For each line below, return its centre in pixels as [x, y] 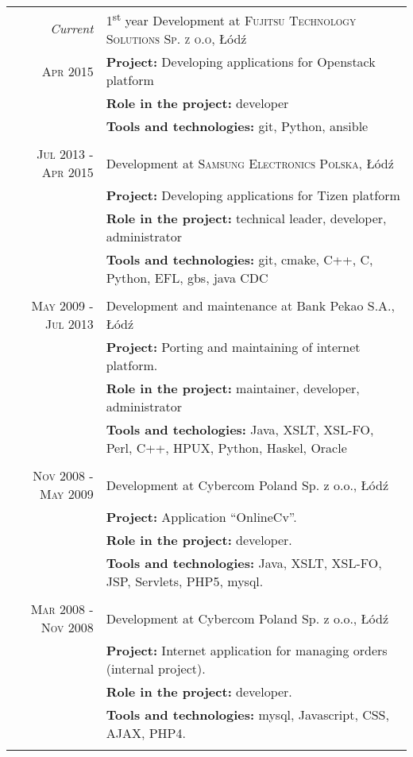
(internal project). [156, 669]
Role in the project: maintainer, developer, [233, 388]
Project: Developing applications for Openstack [241, 62]
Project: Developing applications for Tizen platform [253, 195]
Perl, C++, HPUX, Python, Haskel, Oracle [226, 448]
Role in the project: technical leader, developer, [246, 218]
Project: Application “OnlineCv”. [201, 517]
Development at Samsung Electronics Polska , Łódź [250, 163]
